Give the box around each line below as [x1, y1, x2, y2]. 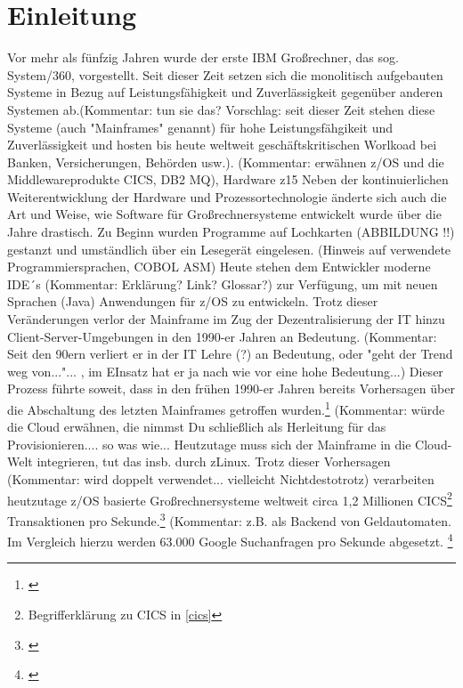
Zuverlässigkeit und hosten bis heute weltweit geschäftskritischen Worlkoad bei [7, 135, 437, 154]
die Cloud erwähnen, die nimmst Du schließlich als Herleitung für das [7, 417, 386, 436]
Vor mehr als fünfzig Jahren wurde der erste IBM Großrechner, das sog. [7, 48, 399, 67]
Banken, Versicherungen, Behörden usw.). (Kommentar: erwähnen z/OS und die [7, 152, 444, 171]
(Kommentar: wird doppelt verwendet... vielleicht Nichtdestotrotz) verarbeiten [7, 470, 435, 489]
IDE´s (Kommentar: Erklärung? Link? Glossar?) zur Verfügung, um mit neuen [7, 274, 438, 293]
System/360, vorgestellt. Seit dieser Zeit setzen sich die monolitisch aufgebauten [7, 65, 443, 84]
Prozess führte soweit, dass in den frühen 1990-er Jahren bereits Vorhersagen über [7, 379, 455, 398]
